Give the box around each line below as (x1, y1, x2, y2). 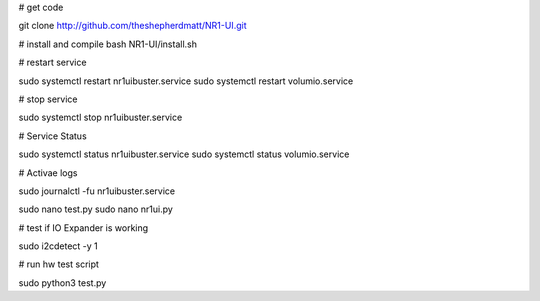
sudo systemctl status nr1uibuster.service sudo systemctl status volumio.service (18, 148, 350, 160)
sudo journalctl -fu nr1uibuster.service (18, 185, 176, 197)
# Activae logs (18, 166, 78, 179)
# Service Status (18, 130, 87, 142)
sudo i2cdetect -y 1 (18, 240, 99, 252)
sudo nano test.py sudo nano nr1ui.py (18, 203, 174, 215)
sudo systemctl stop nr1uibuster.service (18, 111, 183, 124)
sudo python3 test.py (18, 276, 107, 289)
